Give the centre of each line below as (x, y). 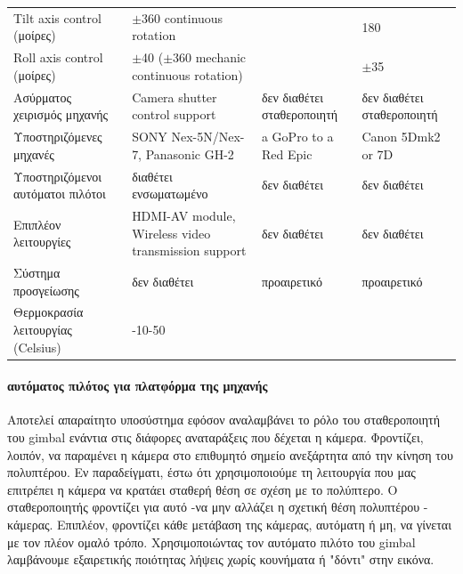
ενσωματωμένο (170, 194)
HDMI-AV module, (184, 215)
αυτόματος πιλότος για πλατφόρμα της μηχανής (138, 386)
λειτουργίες (42, 242)
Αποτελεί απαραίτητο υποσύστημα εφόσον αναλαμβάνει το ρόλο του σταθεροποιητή (224, 420)
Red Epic (287, 154)
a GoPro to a (297, 137)
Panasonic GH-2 (190, 154)
